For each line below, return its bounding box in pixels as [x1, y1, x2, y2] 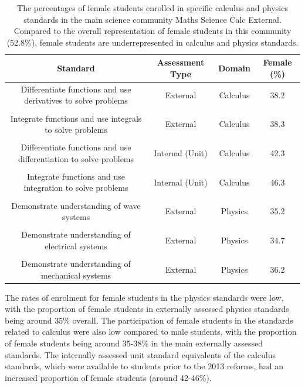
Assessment [157, 56, 205, 68]
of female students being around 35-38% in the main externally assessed [5, 337, 263, 349]
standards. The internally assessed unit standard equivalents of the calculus [5, 348, 276, 360]
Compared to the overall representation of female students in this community [13, 25, 292, 37]
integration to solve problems [23, 181, 128, 194]
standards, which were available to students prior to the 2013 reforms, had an [5, 360, 284, 372]
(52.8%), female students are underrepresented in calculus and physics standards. [6, 36, 299, 48]
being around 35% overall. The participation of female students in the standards [5, 314, 293, 326]
